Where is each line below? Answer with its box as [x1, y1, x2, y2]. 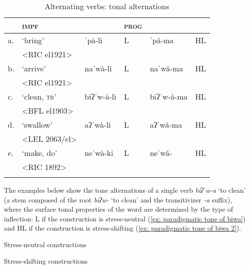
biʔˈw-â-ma [150, 91, 188, 102]
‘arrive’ [22, 63, 46, 74]
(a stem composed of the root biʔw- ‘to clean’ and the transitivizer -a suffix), [4, 194, 232, 204]
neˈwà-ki [85, 147, 113, 158]
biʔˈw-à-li [85, 91, 116, 102]
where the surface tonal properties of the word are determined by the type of [4, 204, 233, 214]
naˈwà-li [85, 63, 112, 74]
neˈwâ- [150, 147, 172, 158]
